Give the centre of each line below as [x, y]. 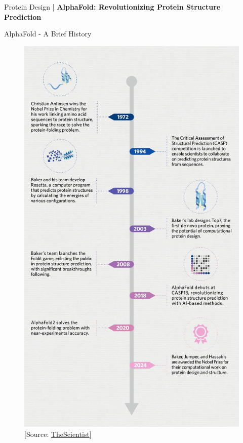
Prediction [23, 16]
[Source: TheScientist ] [58, 434]
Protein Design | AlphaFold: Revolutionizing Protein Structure [112, 7]
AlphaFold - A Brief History [48, 34]
